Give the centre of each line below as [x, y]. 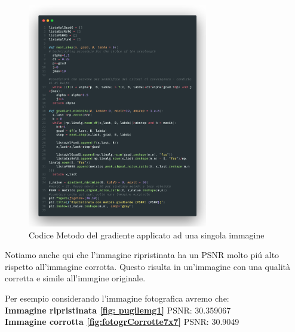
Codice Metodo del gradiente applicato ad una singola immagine [147, 235]
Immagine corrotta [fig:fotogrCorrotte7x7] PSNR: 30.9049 [122, 322]
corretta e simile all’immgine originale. [75, 278]
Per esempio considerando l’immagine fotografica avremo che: [117, 298]
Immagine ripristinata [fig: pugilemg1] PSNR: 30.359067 [118, 310]
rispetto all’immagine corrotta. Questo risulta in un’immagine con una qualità [147, 266]
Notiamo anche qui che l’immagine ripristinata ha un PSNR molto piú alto [142, 255]
